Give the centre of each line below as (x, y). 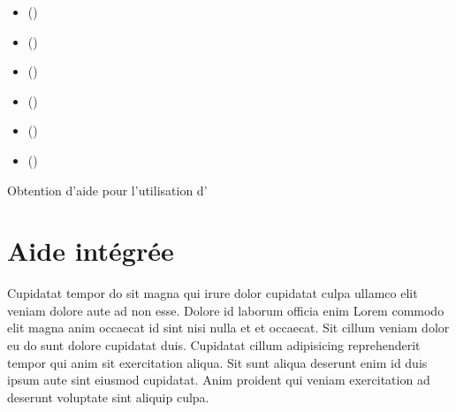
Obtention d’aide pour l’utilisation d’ (107, 190)
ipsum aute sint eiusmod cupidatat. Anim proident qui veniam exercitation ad (219, 380)
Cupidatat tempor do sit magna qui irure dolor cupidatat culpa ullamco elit (213, 293)
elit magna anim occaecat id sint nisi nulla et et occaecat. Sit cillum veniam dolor (228, 328)
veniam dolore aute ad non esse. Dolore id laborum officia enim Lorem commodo (226, 310)
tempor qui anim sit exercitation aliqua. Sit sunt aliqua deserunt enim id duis (217, 362)
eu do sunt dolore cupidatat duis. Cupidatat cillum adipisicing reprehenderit (214, 345)
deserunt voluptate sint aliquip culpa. (108, 397)
